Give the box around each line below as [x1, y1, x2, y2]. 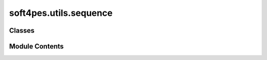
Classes [9, 26, 35, 35]
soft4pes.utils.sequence [9, 7, 113, 18]
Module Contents [9, 42, 64, 51]
